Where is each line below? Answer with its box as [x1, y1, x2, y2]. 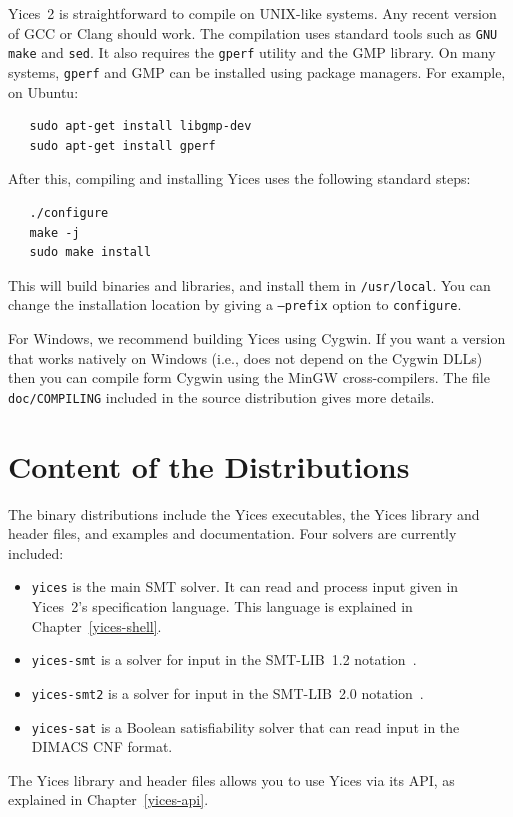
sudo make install [29, 245, 152, 260]
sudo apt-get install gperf [29, 138, 216, 153]
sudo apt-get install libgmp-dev [29, 119, 252, 134]
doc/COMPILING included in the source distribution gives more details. [8, 386, 435, 407]
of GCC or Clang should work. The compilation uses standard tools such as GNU [8, 22, 498, 43]
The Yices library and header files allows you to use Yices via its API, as [8, 769, 455, 790]
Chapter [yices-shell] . [31, 615, 162, 636]
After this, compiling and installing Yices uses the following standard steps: [8, 168, 471, 189]
